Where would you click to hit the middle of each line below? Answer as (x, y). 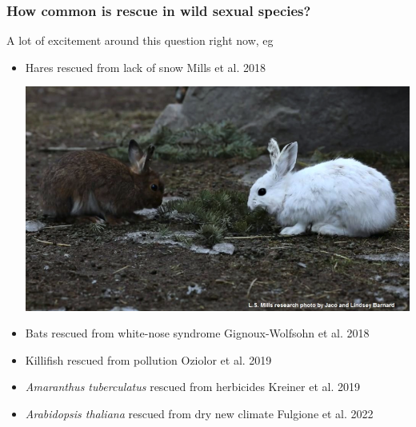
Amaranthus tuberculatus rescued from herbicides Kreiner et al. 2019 (192, 387)
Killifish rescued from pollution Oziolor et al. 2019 (148, 359)
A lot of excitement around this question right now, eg (140, 40)
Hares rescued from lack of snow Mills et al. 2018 (146, 67)
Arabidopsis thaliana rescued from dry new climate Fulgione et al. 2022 (199, 414)
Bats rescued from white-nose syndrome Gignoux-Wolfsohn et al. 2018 (197, 333)
